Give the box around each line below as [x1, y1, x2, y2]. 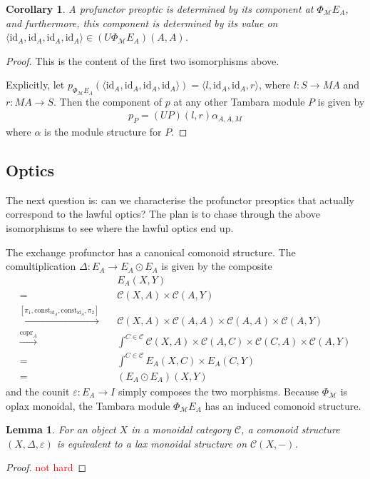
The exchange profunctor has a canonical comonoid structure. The [6, 244, 296, 259]
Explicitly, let [6, 77, 65, 92]
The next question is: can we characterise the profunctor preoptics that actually [6, 192, 354, 207]
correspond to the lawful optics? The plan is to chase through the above [6, 206, 321, 221]
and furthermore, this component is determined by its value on [6, 15, 278, 30]
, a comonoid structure [241, 422, 340, 437]
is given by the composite [161, 258, 272, 273]
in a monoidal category [131, 422, 231, 437]
